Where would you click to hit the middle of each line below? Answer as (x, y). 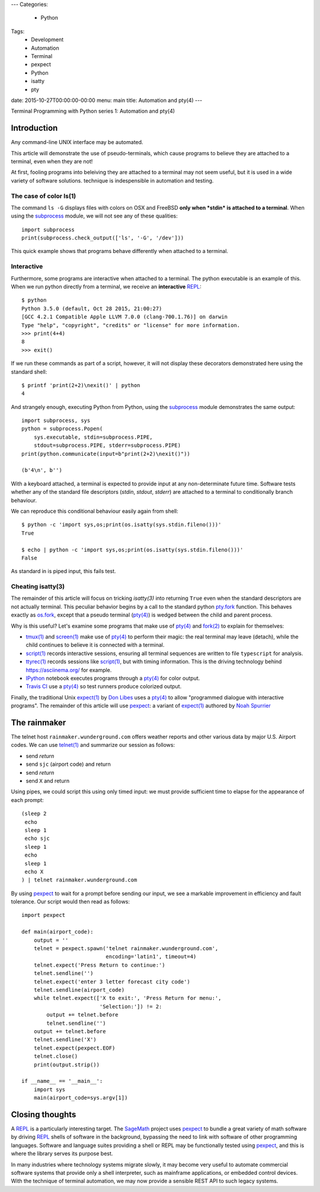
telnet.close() (56, 1056)
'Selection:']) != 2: (131, 1006)
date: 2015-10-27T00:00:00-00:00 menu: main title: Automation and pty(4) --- (107, 100)
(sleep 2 (34, 814)
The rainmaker (39, 722)
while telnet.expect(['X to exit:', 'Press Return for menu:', (127, 998)
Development (47, 40)
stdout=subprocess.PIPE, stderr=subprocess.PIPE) (107, 445)
